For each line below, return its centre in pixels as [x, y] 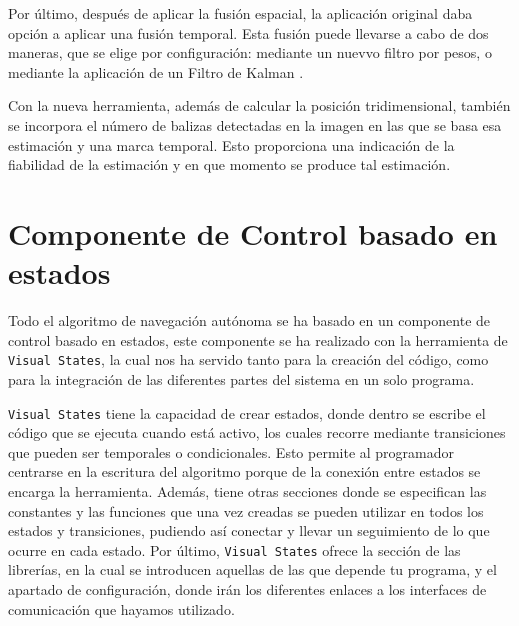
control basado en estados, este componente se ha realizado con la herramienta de [258, 339]
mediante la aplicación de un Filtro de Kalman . [156, 71]
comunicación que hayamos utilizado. [121, 608]
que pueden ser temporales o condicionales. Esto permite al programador [231, 451]
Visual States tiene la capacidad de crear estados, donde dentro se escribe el [247, 412]
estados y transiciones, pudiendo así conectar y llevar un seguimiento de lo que [249, 530]
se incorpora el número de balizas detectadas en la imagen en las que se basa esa [255, 124]
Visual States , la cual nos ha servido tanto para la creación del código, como [248, 359]
